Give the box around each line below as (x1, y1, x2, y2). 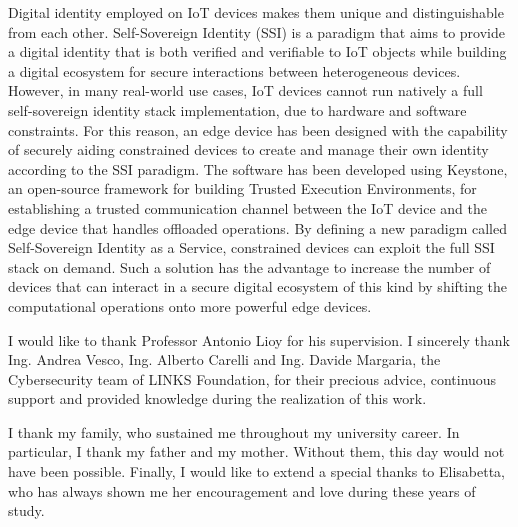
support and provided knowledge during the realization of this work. (8, 388, 427, 409)
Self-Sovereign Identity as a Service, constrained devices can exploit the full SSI (8, 237, 495, 258)
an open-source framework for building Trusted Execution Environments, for (8, 178, 477, 199)
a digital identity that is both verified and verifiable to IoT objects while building (8, 41, 507, 62)
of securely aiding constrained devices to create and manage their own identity (8, 139, 489, 160)
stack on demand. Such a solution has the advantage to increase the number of (8, 256, 491, 277)
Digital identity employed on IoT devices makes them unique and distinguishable (8, 2, 504, 22)
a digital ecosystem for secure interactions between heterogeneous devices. (8, 60, 461, 81)
